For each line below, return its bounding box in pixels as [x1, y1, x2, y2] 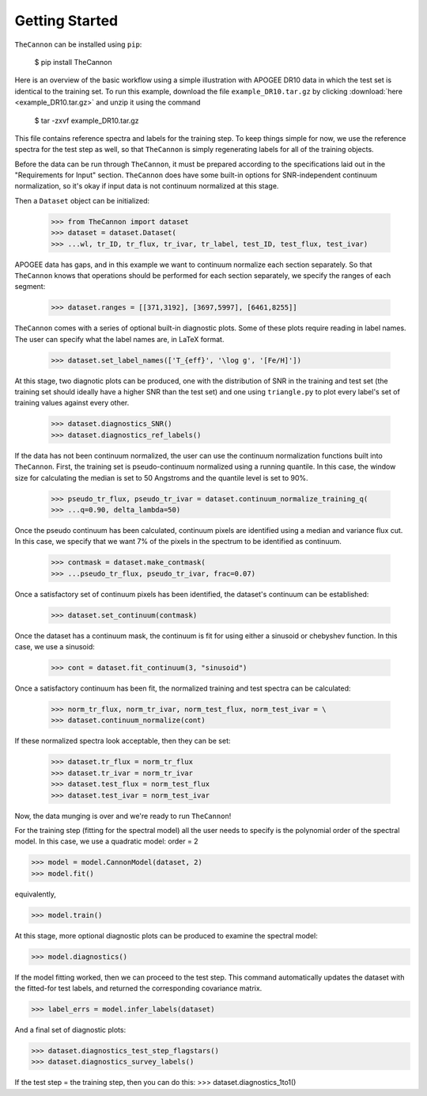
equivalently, [14, 889, 57, 899]
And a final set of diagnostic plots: [14, 1026, 127, 1034]
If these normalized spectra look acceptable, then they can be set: [14, 736, 231, 746]
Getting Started [14, 12, 119, 29]
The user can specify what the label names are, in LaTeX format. [14, 334, 225, 344]
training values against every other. [14, 398, 130, 408]
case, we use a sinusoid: [14, 642, 95, 652]
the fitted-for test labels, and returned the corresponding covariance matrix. [14, 984, 263, 993]
